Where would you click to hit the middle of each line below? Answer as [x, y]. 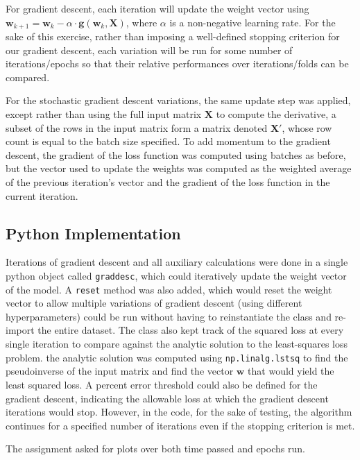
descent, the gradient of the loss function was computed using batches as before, [176, 154]
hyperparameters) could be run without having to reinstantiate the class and [169, 316]
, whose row [307, 127]
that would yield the [291, 371]
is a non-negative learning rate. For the [252, 22]
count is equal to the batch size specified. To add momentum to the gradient [168, 141]
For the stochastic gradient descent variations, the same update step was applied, [178, 100]
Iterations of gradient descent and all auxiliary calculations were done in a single [177, 262]
